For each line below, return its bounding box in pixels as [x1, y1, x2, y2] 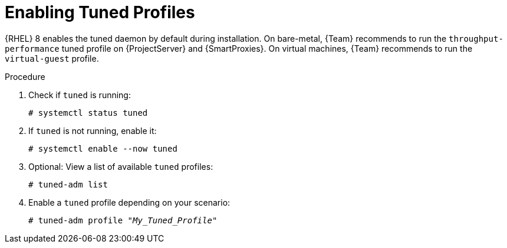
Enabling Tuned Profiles [5, 2, 195, 22]
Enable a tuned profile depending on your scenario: [28, 197, 231, 207]
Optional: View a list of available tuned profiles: [28, 161, 213, 172]
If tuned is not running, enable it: [28, 125, 157, 136]
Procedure [5, 71, 45, 82]
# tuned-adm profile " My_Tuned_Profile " [28, 215, 218, 225]
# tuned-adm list [28, 179, 108, 189]
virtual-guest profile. [5, 53, 99, 63]
